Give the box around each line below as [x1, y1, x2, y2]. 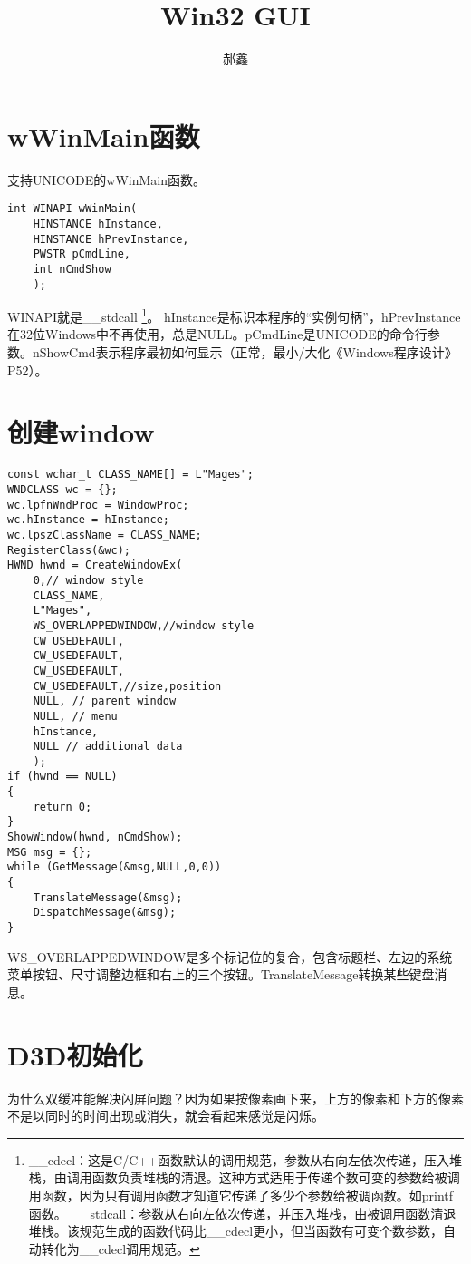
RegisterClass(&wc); [7, 543, 131, 557]
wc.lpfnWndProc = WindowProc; [7, 498, 189, 511]
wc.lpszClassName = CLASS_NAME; [7, 528, 202, 541]
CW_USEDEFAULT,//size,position [33, 679, 222, 693]
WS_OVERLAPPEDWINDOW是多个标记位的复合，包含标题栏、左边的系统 [7, 947, 453, 966]
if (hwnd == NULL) [7, 770, 118, 783]
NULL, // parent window [33, 695, 177, 708]
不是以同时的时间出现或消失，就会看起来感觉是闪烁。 [7, 1106, 324, 1125]
